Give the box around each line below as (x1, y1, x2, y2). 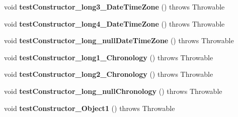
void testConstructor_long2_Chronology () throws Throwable (4, 69, 213, 79)
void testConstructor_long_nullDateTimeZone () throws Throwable (4, 35, 234, 46)
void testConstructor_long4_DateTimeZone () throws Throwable (4, 18, 225, 29)
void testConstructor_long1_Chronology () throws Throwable (4, 52, 213, 62)
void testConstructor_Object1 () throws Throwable (4, 102, 175, 113)
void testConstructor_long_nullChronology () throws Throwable (4, 85, 222, 96)
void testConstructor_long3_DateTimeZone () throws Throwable (4, 2, 225, 12)
